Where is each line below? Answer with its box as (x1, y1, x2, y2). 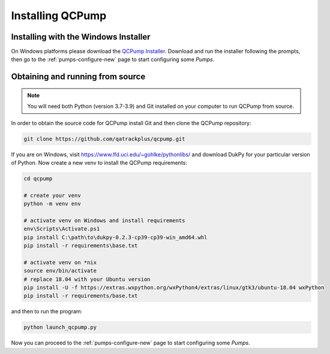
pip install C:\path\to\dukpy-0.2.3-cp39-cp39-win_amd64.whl (23, 234, 208, 241)
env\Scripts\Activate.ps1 (23, 225, 100, 232)
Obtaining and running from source (11, 72, 146, 82)
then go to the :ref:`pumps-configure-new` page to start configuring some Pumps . (11, 56, 215, 63)
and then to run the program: (11, 308, 83, 315)
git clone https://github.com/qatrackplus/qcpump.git (23, 135, 185, 142)
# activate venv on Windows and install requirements (23, 217, 185, 224)
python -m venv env (23, 201, 81, 207)
